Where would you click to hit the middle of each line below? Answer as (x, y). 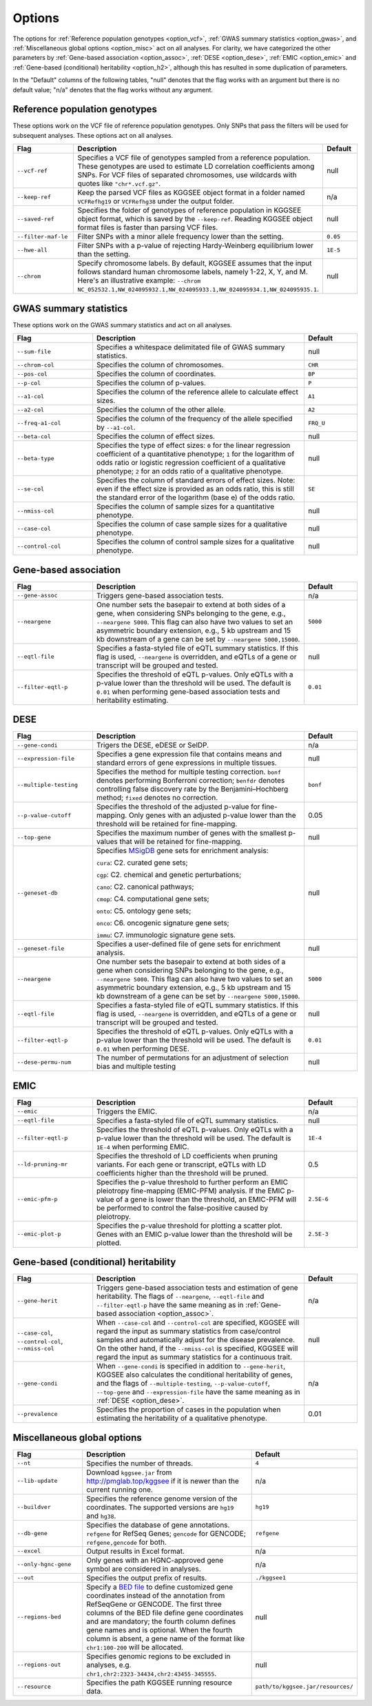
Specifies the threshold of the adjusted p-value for (178, 807)
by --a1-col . (116, 427)
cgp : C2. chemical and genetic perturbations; (169, 875)
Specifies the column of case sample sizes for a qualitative (192, 524)
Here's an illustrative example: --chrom (139, 280)
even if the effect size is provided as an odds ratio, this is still (195, 489)
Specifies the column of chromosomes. (160, 365)
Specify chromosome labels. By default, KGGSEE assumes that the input (195, 263)
